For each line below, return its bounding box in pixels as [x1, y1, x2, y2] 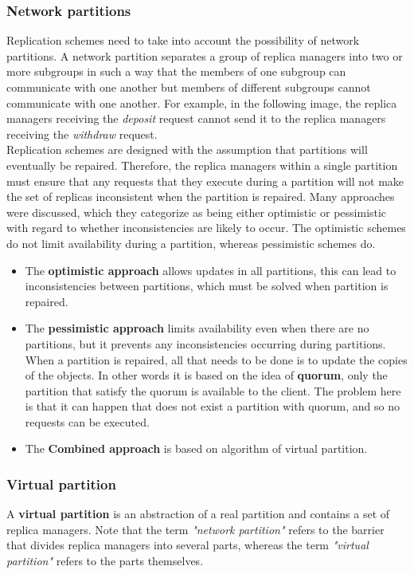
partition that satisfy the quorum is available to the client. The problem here [25, 382, 401, 399]
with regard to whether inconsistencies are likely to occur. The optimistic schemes [6, 219, 406, 236]
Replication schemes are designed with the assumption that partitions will [6, 141, 368, 158]
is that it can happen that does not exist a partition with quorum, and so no [25, 398, 400, 415]
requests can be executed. [25, 413, 150, 430]
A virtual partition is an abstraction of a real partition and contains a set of [6, 505, 390, 522]
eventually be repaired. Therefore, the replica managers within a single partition [6, 156, 398, 173]
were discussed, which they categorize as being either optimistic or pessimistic [6, 203, 387, 220]
